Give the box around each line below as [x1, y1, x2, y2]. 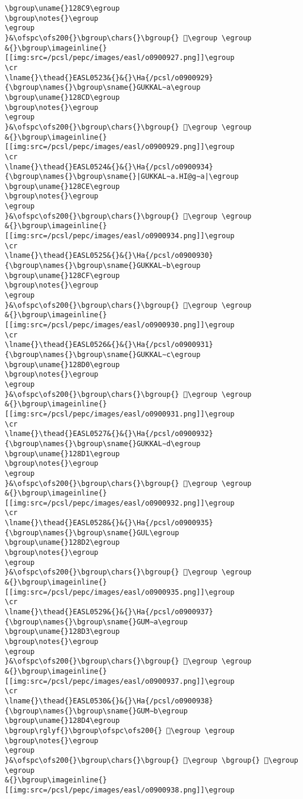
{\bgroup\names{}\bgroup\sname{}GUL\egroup [5, 528, 179, 537]
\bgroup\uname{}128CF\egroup [5, 271, 120, 280]
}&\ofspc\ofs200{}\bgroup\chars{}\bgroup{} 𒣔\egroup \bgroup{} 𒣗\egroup [5, 756, 298, 765]
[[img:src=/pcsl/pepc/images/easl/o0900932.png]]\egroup [5, 498, 235, 507]
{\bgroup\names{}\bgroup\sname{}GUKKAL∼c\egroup [5, 350, 201, 359]
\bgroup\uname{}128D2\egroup [5, 538, 120, 547]
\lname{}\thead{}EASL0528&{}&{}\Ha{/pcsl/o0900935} [5, 519, 213, 528]
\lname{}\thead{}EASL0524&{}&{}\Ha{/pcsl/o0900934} [5, 162, 213, 171]
